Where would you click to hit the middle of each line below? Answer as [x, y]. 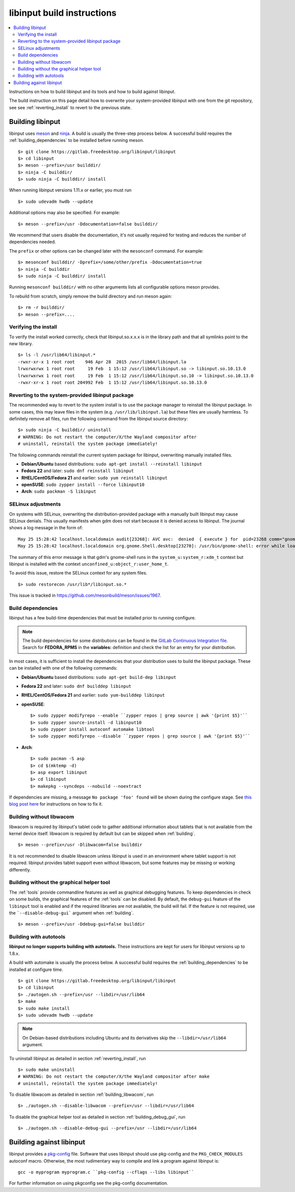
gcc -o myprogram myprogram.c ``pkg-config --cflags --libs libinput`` [106, 1172]
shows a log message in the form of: [46, 528]
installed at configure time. [36, 969]
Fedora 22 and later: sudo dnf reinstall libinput [78, 471]
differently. [20, 870]
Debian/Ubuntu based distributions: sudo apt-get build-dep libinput [99, 677]
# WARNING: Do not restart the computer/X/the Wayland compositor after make [114, 1077]
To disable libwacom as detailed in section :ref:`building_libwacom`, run [81, 1095]
